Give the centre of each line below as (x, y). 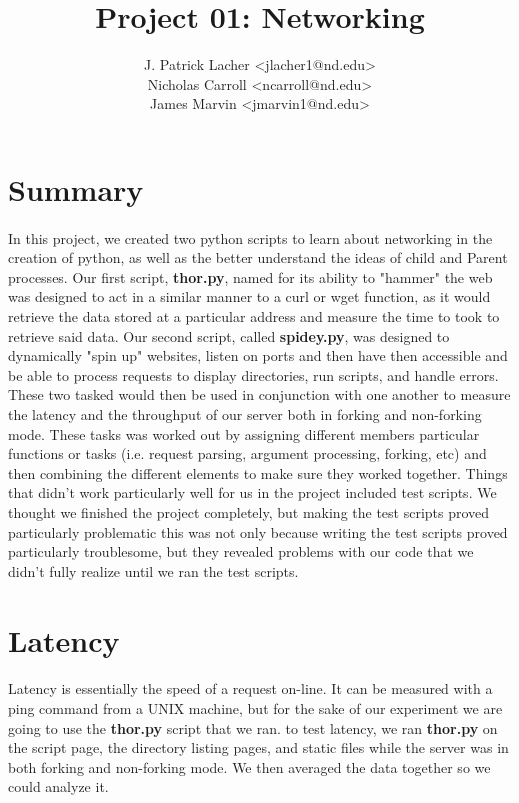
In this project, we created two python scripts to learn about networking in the (250, 237)
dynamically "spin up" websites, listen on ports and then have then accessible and (258, 355)
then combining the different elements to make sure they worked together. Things (258, 472)
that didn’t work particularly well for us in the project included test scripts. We (252, 492)
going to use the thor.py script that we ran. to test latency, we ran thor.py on (253, 727)
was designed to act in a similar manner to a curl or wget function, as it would (249, 296)
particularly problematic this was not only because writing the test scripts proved (258, 531)
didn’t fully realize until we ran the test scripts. (153, 570)
